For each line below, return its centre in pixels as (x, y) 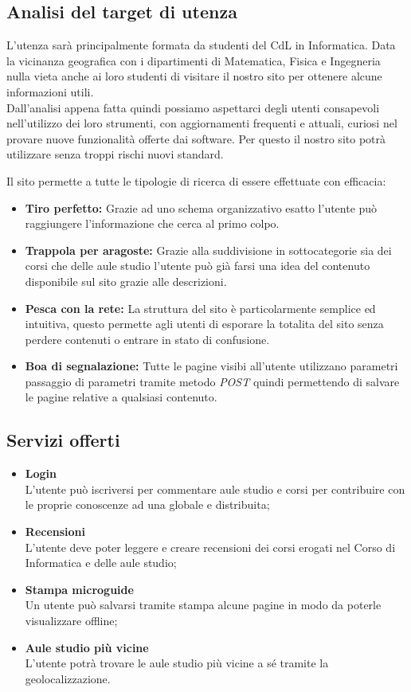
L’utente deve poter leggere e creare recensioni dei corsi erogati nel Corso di (210, 547)
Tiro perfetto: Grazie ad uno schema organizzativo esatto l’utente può (201, 207)
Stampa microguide (79, 589)
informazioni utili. (50, 91)
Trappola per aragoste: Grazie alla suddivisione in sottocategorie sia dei (208, 250)
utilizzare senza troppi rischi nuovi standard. (115, 154)
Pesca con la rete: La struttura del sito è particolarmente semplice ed (200, 308)
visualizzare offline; (71, 621)
